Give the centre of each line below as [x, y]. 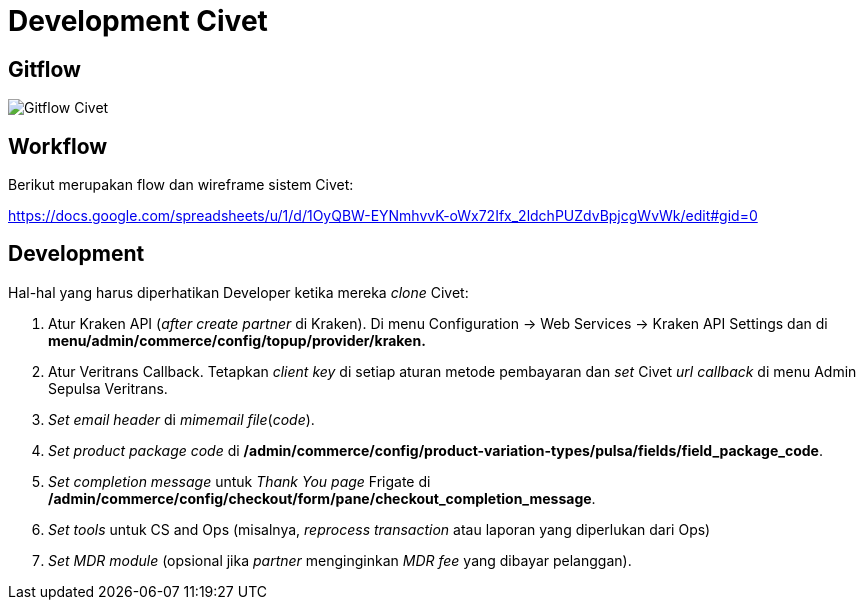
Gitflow [44, 69]
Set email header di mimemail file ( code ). [181, 419]
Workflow [58, 146]
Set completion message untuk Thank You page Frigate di [239, 481]
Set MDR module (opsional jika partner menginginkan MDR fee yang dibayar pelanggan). [340, 560]
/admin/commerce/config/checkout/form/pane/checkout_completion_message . [322, 498]
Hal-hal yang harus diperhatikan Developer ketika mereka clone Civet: [238, 292]
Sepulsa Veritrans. [108, 388]
